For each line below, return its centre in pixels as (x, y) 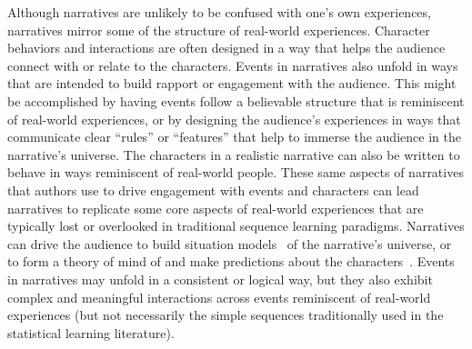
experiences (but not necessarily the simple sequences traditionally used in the (226, 315)
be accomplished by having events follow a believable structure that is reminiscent (236, 100)
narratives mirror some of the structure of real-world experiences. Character (219, 30)
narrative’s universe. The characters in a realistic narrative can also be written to (234, 154)
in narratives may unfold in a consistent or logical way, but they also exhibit (220, 279)
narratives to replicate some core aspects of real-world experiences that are (216, 208)
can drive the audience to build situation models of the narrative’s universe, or (230, 243)
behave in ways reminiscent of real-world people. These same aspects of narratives (236, 172)
